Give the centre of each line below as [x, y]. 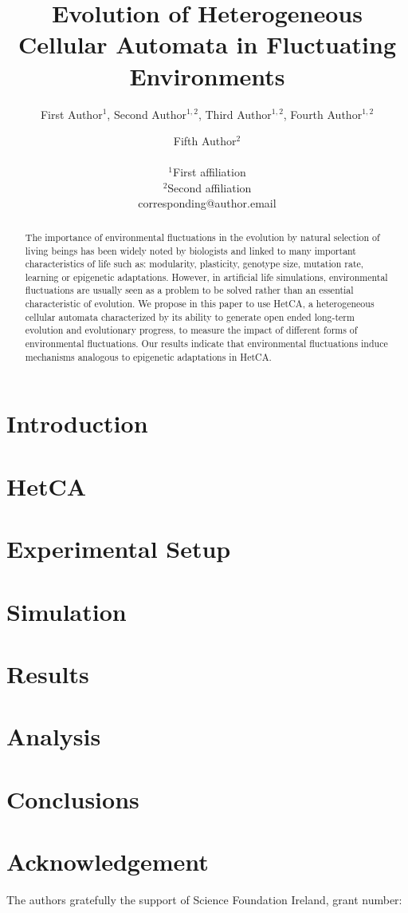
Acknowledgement [108, 862]
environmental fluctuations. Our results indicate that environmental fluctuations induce [206, 344]
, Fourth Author [323, 114]
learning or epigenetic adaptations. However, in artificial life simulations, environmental [206, 277]
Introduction [77, 423]
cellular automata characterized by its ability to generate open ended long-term [190, 316]
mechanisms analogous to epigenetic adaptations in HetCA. [148, 356]
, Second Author [147, 114]
